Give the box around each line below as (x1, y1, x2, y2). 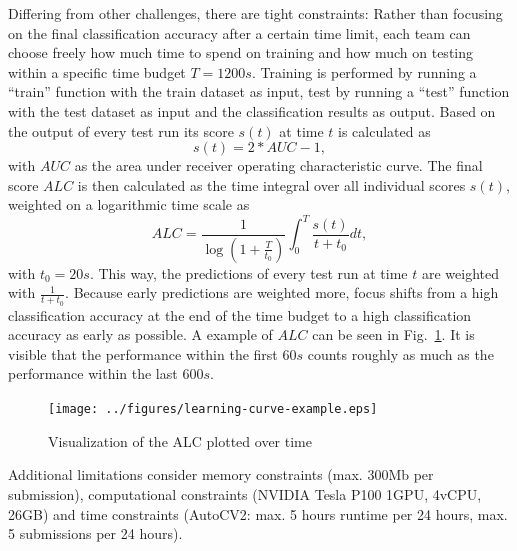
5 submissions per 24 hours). (8, 523, 183, 544)
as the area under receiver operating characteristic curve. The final (74, 155, 483, 176)
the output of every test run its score (8, 120, 234, 141)
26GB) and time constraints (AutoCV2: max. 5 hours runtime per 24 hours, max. (8, 503, 508, 524)
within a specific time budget (8, 61, 186, 82)
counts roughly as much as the (307, 343, 494, 364)
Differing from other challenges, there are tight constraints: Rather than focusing (8, 3, 503, 23)
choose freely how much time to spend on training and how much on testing (8, 42, 474, 63)
